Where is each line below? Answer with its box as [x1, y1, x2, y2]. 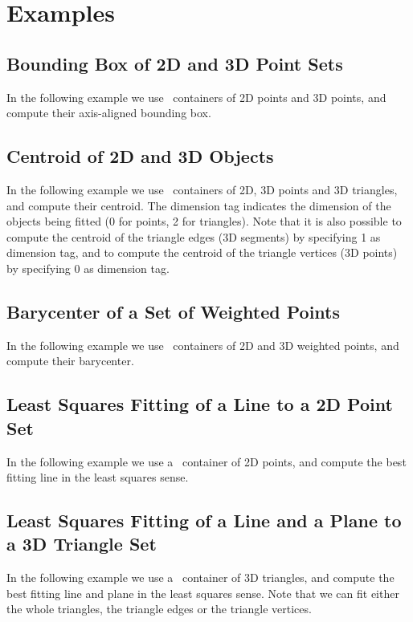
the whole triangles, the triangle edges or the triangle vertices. [6, 600, 312, 617]
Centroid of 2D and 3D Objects [6, 144, 274, 169]
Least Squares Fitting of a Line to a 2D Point [6, 392, 393, 417]
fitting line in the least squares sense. [6, 469, 189, 486]
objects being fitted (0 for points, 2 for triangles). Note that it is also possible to [6, 213, 402, 230]
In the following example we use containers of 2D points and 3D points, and [6, 88, 386, 105]
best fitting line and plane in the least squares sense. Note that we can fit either [6, 584, 399, 601]
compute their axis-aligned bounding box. [6, 104, 211, 121]
